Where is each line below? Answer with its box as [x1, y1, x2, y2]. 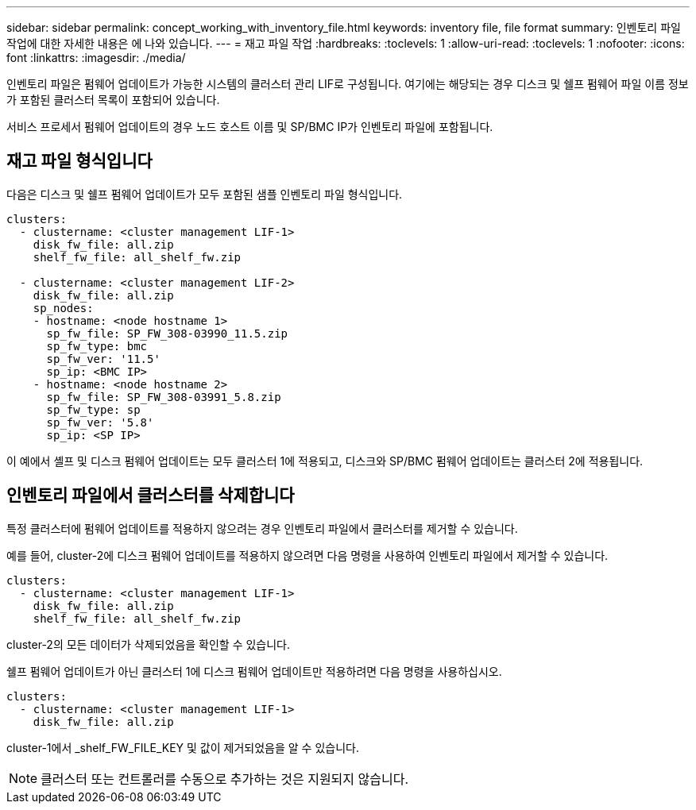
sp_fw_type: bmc [46, 339, 148, 353]
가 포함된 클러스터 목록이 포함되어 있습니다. [6, 93, 220, 106]
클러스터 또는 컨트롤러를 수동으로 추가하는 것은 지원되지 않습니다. [41, 770, 409, 787]
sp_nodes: [33, 301, 94, 314]
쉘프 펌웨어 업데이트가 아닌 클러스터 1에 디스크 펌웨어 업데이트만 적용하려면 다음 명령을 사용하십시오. [6, 664, 502, 678]
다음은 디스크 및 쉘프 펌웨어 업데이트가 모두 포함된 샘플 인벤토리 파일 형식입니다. [6, 187, 403, 201]
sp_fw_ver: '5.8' [46, 415, 154, 429]
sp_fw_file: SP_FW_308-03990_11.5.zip [46, 326, 288, 340]
